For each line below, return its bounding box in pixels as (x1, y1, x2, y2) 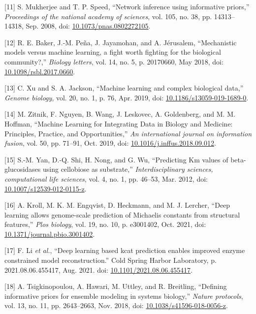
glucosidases (4, 164, 41, 174)
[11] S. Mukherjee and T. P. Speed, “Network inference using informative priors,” (4, 1, 250, 11)
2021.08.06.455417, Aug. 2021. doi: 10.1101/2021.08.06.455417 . (4, 264, 192, 275)
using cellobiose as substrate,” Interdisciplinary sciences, (42, 164, 213, 174)
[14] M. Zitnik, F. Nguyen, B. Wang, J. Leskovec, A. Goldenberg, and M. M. (4, 109, 235, 119)
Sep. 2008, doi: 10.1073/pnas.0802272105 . (26, 21, 151, 31)
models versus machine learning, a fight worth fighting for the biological (4, 47, 221, 57)
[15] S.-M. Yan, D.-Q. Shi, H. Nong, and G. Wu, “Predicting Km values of (4, 154, 228, 164)
